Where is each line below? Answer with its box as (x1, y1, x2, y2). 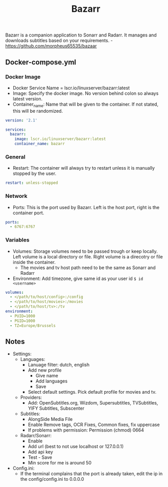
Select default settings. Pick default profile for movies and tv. (28, 389, 157, 395)
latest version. (12, 95, 43, 102)
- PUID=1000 (10, 313, 36, 318)
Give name (35, 373, 59, 379)
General (5, 153, 26, 160)
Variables (5, 236, 30, 243)
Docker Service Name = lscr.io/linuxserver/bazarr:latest (12, 85, 130, 91)
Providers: (20, 394, 42, 400)
